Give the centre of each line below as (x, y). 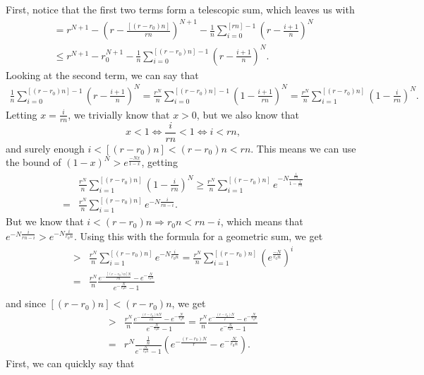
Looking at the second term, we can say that (102, 75)
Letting (22, 114)
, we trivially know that (119, 114)
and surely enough (45, 148)
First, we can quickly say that (70, 363)
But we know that (45, 221)
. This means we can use (303, 148)
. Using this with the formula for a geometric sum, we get (198, 236)
